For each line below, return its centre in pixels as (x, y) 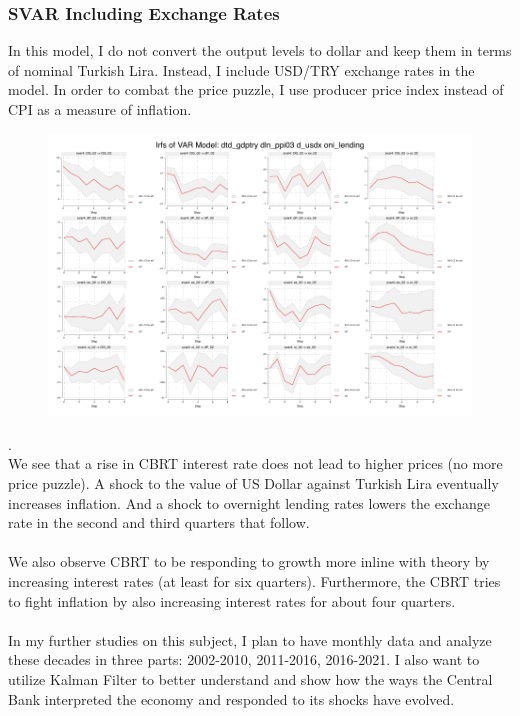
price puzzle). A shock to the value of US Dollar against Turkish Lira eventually (253, 483)
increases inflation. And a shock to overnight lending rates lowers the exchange (249, 502)
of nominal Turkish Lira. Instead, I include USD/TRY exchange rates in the (241, 69)
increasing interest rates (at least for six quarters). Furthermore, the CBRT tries (254, 581)
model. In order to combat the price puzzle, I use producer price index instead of (256, 89)
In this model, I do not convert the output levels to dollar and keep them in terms (260, 50)
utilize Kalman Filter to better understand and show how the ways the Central (250, 678)
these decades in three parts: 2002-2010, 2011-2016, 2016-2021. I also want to (244, 659)
